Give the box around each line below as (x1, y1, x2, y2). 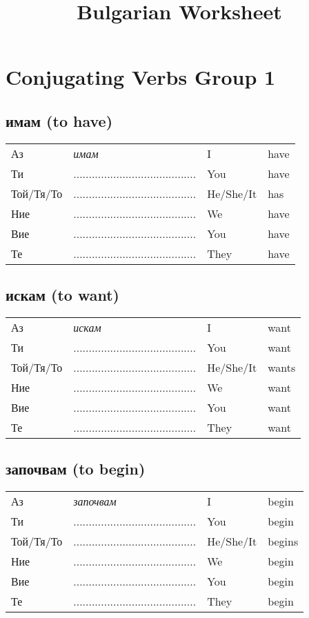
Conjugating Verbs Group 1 (6, 63, 276, 91)
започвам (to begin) (6, 458, 146, 479)
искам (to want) (6, 284, 119, 306)
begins (268, 533, 299, 550)
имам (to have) (6, 110, 113, 131)
